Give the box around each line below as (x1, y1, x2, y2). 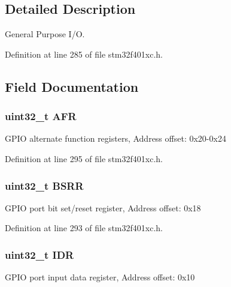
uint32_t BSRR (5, 178, 84, 193)
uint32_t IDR (5, 247, 74, 262)
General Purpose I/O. (5, 28, 85, 40)
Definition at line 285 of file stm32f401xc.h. (5, 47, 163, 60)
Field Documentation (5, 77, 139, 95)
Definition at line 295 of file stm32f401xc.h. (5, 152, 163, 165)
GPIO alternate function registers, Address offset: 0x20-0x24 (5, 132, 226, 145)
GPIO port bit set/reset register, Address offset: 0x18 (5, 201, 201, 214)
